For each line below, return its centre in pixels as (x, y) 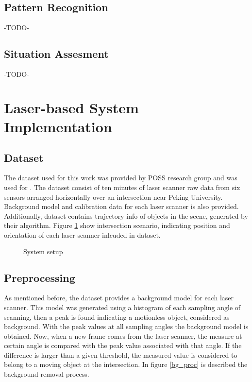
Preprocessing (40, 277)
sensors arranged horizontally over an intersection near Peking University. (113, 197)
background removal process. (47, 374)
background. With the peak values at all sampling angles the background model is (126, 326)
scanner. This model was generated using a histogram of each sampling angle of (122, 307)
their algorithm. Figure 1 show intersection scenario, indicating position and (117, 225)
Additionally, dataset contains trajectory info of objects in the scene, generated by (126, 216)
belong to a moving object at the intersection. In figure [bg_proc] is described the (126, 364)
